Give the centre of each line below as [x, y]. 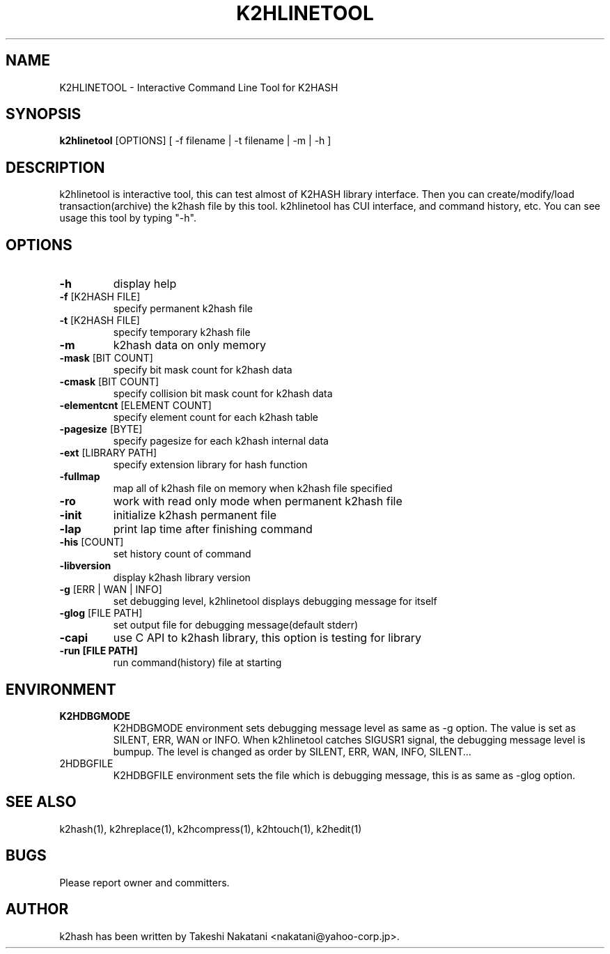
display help [145, 284]
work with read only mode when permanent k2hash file [258, 501]
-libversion [85, 566]
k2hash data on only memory [190, 345]
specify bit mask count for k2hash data [203, 370]
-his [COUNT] [92, 542]
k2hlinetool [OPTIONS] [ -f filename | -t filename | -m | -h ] [195, 141]
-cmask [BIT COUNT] [109, 382]
